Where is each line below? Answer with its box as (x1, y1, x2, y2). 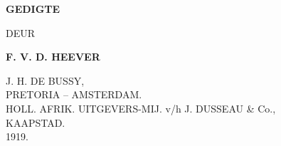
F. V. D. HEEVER (6, 49, 100, 64)
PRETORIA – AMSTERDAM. (6, 87, 142, 102)
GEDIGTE (6, 1, 60, 16)
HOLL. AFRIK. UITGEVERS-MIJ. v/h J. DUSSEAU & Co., (6, 100, 276, 115)
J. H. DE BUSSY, (6, 73, 85, 88)
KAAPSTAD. (6, 115, 65, 130)
